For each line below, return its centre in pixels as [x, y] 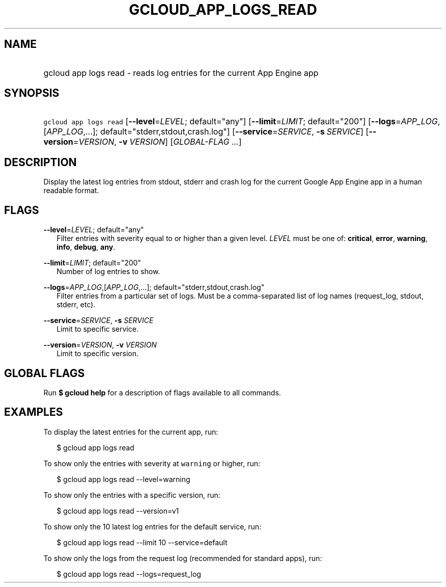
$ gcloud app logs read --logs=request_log [129, 574]
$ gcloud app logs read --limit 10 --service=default [142, 542]
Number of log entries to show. [108, 272]
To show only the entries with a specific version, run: [132, 495]
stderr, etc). [76, 305]
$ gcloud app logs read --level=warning [123, 479]
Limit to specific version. [97, 354]
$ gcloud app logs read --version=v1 [118, 511]
